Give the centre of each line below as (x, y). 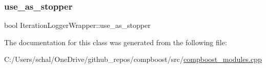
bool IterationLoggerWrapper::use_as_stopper (77, 25)
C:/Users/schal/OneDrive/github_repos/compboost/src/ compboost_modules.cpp (133, 59)
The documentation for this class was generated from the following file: (116, 42)
